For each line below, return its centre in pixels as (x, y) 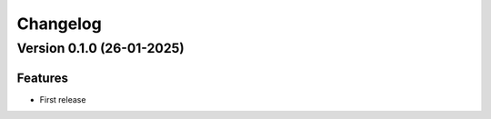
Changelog (59, 24)
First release (63, 99)
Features (42, 78)
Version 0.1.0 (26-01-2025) (101, 48)
